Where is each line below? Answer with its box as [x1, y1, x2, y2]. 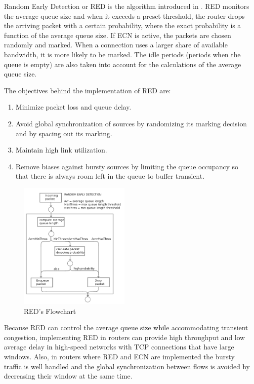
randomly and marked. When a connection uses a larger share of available [4, 39, 228, 50]
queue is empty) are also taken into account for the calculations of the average [4, 59, 241, 69]
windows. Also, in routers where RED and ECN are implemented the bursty [4, 351, 235, 362]
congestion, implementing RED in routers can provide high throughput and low [4, 332, 245, 342]
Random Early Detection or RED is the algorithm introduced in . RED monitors [4, 1, 250, 11]
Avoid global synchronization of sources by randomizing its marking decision [15, 118, 247, 128]
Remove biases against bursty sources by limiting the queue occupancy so [15, 161, 239, 171]
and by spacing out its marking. [15, 128, 112, 138]
